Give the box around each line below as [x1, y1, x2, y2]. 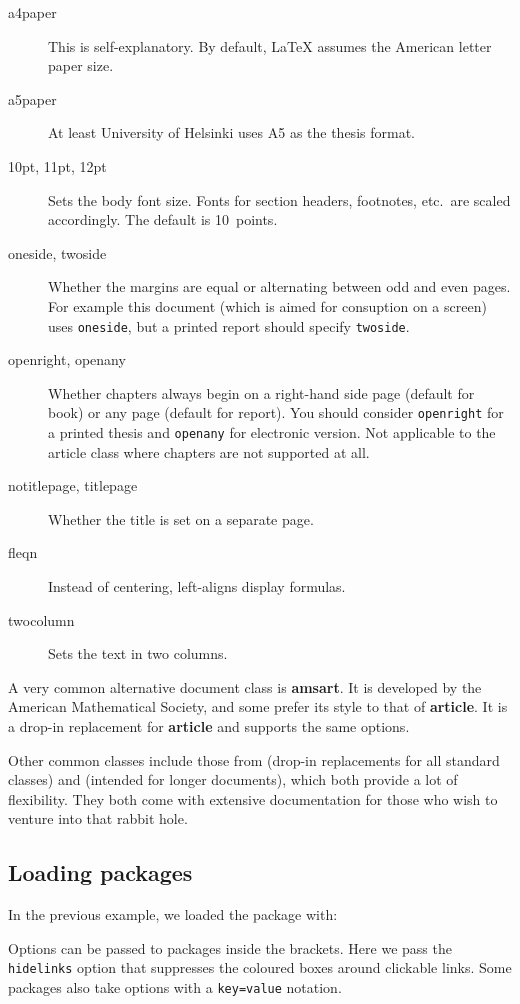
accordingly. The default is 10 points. [48, 209, 278, 230]
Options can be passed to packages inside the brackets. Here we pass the [8, 937, 452, 958]
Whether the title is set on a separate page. [48, 508, 314, 529]
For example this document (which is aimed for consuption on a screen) [48, 295, 487, 316]
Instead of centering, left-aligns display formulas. [48, 576, 346, 597]
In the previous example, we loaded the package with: [8, 904, 338, 925]
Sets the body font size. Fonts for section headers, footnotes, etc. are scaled [48, 189, 511, 210]
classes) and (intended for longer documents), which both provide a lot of [8, 769, 458, 790]
